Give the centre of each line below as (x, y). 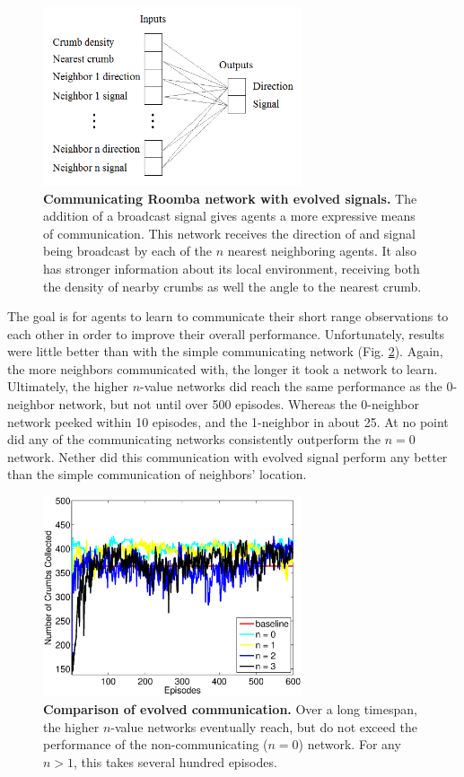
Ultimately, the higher (68, 386)
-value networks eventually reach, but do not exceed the (264, 726)
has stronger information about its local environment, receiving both (232, 268)
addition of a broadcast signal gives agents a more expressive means (229, 216)
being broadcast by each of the (127, 251)
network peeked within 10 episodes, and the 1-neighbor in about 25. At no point (228, 421)
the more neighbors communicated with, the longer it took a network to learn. (223, 368)
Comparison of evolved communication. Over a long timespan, (230, 708)
